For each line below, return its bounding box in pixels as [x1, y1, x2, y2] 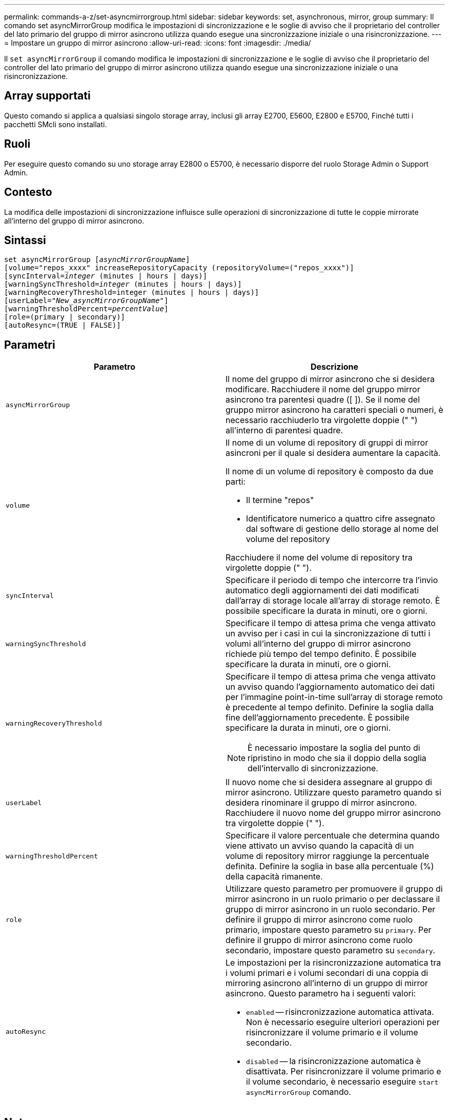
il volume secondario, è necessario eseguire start [246, 1076, 439, 1087]
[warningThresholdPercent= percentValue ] [4, 305, 169, 313]
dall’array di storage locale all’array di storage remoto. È [226, 595, 440, 606]
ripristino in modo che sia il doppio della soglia [248, 753, 426, 764]
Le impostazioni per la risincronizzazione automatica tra [226, 957, 441, 968]
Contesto [4, 186, 52, 199]
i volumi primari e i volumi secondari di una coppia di [226, 968, 428, 978]
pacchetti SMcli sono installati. [4, 119, 107, 129]
